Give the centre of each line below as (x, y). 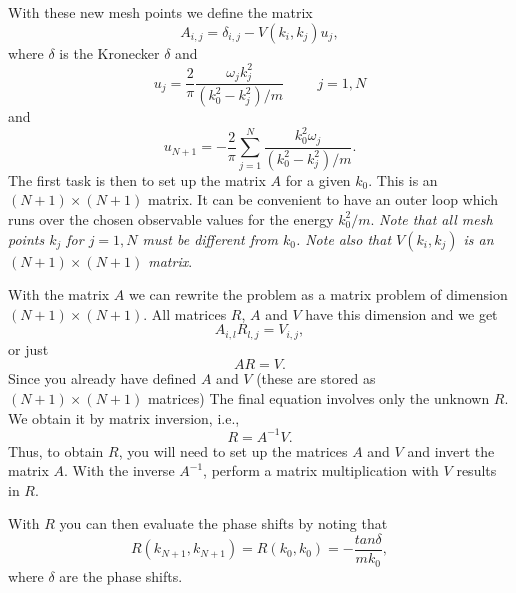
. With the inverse (119, 470)
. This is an (403, 179)
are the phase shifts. (121, 575)
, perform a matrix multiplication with (321, 470)
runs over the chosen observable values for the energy (171, 218)
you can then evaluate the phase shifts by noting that (223, 523)
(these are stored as (316, 378)
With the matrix (59, 294)
